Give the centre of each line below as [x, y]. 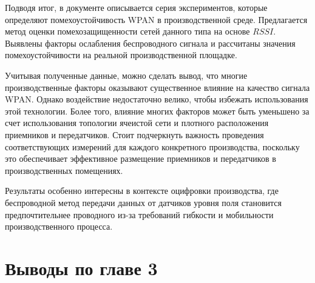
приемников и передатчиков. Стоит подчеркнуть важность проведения [134, 134]
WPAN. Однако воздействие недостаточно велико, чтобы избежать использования [157, 99]
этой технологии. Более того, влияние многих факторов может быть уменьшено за [157, 111]
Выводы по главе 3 [81, 268]
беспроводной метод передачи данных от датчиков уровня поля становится [144, 202]
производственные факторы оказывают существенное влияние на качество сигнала [157, 87]
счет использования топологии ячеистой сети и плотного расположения [137, 123]
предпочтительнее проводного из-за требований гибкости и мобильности [139, 214]
